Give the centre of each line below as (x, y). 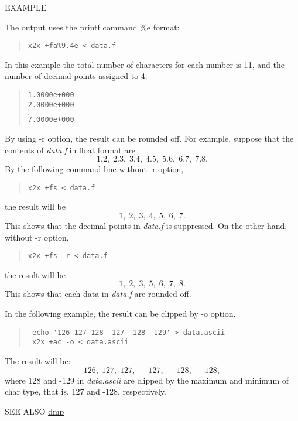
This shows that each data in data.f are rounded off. (98, 294)
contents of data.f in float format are (70, 150)
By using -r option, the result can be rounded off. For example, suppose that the (149, 138)
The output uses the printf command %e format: (92, 27)
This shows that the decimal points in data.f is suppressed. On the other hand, (146, 226)
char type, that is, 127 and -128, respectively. (85, 391)
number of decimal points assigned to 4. (76, 76)
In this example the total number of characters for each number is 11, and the (145, 64)
